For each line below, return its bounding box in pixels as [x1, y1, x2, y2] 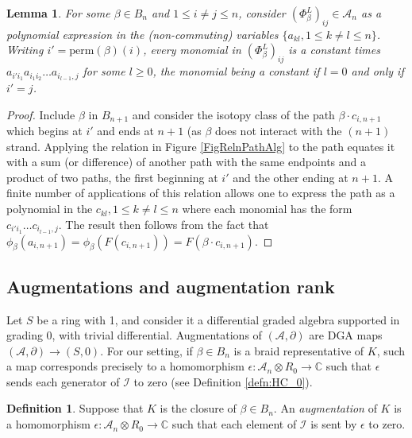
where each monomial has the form [182, 200, 352, 217]
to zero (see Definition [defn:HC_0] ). [133, 373, 313, 390]
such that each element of [171, 416, 297, 432]
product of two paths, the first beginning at [6, 169, 218, 185]
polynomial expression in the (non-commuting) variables [6, 25, 279, 42]
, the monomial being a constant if [152, 63, 320, 79]
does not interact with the [215, 122, 342, 139]
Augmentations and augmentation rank [6, 273, 335, 298]
